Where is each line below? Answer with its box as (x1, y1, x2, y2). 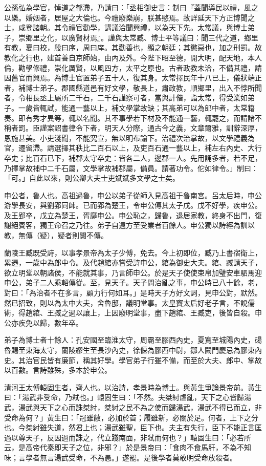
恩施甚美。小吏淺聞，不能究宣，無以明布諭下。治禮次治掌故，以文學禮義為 (4, 132, 255, 143)
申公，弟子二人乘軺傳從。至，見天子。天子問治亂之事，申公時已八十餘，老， (4, 277, 262, 288)
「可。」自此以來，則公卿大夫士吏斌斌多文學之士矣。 (4, 173, 180, 183)
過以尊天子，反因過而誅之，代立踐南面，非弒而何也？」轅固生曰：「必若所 (4, 432, 251, 442)
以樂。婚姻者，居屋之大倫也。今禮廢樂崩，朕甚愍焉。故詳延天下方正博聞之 (4, 12, 255, 23)
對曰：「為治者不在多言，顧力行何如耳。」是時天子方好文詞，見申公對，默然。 (4, 287, 262, 298)
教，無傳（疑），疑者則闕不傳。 (4, 230, 108, 241)
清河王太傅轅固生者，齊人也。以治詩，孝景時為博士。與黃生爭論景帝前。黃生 (4, 382, 262, 392)
